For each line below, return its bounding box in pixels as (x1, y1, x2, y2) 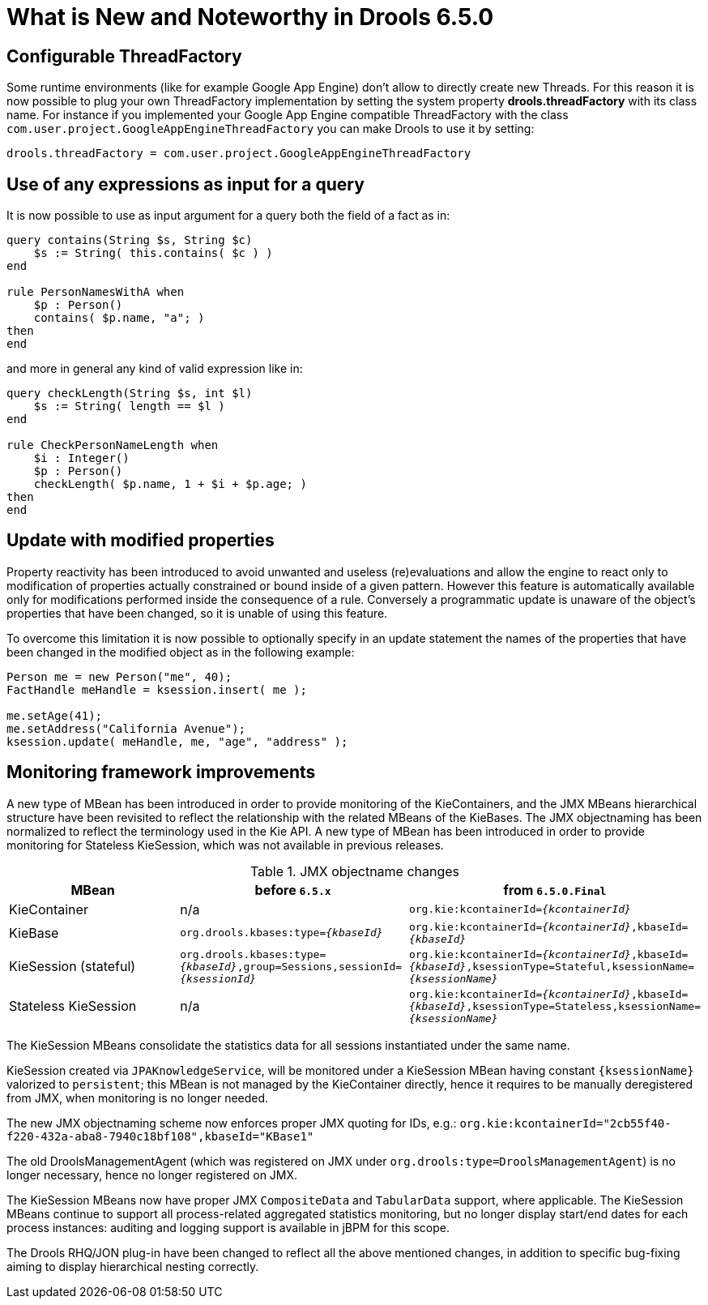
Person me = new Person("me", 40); (6, 670, 232, 683)
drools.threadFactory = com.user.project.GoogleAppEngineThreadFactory (6, 147, 471, 160)
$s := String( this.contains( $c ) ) (33, 246, 273, 260)
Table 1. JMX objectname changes (250, 862, 460, 879)
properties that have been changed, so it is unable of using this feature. (6, 605, 388, 620)
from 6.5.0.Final (503, 881, 607, 898)
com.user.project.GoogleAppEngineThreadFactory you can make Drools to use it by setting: (6, 122, 535, 136)
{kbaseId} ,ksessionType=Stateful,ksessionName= (408, 960, 695, 973)
